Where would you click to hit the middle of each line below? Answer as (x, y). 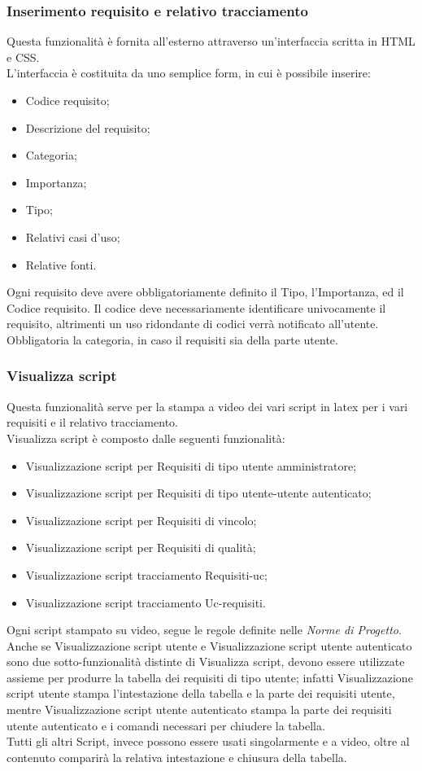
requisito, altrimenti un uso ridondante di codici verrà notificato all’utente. (193, 324)
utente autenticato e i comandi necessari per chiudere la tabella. (166, 725)
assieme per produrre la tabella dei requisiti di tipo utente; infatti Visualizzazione (210, 677)
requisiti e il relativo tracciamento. (92, 422)
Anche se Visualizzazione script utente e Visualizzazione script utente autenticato (209, 645)
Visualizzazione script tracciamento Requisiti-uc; (147, 574)
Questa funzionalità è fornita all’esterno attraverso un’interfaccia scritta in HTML (211, 41)
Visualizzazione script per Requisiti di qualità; (141, 548)
